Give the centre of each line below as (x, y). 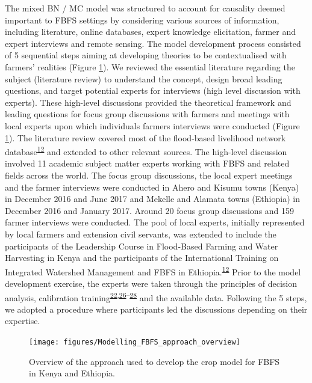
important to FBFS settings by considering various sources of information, (142, 20)
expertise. (23, 321)
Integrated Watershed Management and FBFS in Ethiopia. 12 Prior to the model (153, 271)
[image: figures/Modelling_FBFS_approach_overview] (135, 342)
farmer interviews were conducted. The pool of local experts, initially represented (155, 222)
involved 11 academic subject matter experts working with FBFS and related (147, 163)
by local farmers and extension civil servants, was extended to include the (141, 234)
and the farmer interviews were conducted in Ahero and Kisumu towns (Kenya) (152, 187)
